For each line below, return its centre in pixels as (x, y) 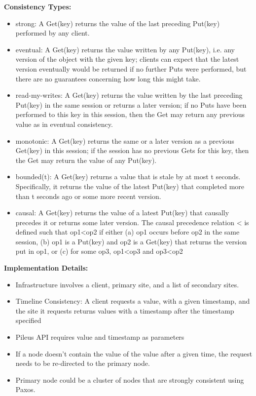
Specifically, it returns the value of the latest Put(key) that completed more (130, 186)
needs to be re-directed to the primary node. (83, 363)
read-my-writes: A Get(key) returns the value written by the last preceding (129, 95)
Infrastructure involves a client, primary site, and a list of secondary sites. (127, 284)
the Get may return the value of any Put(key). (86, 160)
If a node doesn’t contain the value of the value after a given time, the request (134, 353)
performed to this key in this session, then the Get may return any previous (130, 114)
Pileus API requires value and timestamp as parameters (100, 337)
